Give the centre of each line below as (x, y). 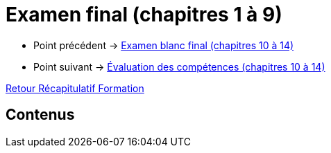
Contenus (40, 115)
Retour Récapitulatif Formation (75, 88)
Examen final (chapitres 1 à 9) (144, 15)
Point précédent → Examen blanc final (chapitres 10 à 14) (164, 45)
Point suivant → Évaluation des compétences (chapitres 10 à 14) (179, 66)
